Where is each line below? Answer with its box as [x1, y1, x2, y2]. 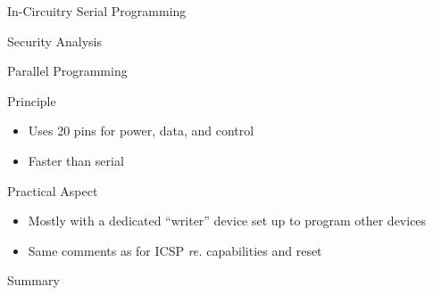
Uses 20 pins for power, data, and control [28, 121, 254, 140]
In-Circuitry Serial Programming [7, 2, 187, 20]
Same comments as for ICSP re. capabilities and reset [28, 241, 322, 259]
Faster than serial [28, 151, 124, 169]
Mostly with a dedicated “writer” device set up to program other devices [28, 211, 427, 230]
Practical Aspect [7, 181, 98, 200]
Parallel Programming [7, 61, 128, 80]
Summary [7, 271, 60, 290]
